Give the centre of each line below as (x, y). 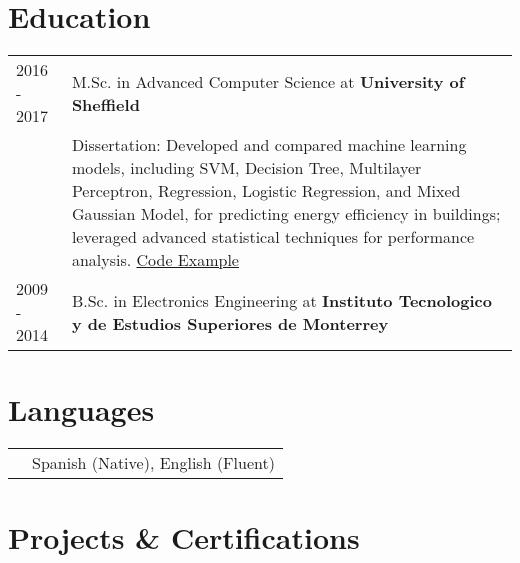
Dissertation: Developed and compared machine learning (269, 145)
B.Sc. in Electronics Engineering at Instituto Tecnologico (281, 300)
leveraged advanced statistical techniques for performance (273, 237)
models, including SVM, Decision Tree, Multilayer (246, 168)
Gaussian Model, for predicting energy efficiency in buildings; (286, 214)
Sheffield (105, 104)
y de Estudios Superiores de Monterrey (230, 323)
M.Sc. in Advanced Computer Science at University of (268, 81)
